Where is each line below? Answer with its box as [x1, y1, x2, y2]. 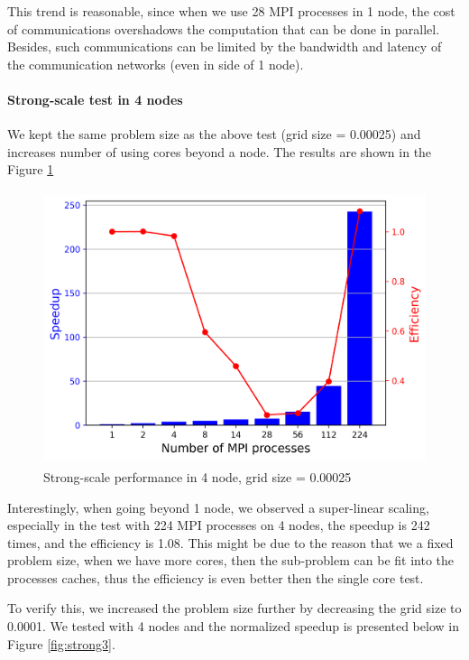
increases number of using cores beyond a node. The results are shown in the [7, 142, 432, 161]
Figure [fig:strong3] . [7, 634, 115, 653]
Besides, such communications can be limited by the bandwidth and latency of [7, 37, 442, 56]
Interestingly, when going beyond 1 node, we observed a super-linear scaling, [7, 497, 429, 516]
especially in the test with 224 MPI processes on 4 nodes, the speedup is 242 [7, 516, 430, 535]
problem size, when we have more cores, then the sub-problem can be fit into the [7, 551, 454, 570]
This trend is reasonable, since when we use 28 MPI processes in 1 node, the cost [7, 2, 455, 20]
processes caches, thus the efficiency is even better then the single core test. [7, 568, 424, 587]
